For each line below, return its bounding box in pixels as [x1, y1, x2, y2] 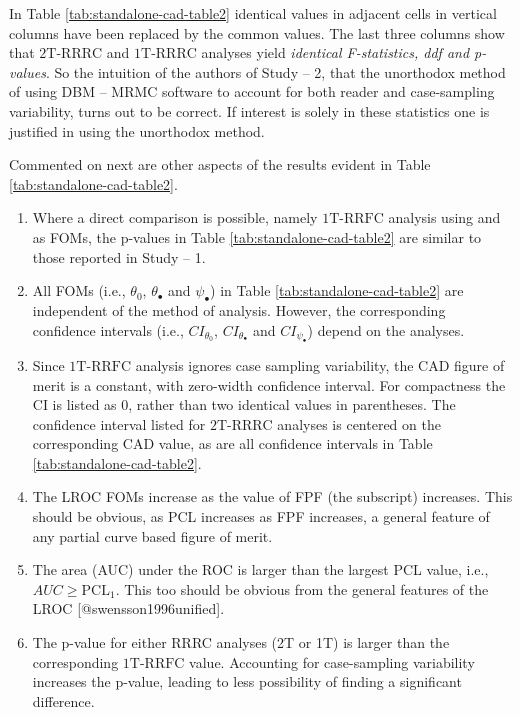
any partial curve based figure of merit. [32, 525, 273, 546]
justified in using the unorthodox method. [9, 120, 265, 141]
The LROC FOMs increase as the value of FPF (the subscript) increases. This [32, 486, 513, 507]
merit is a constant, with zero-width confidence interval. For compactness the [32, 374, 506, 395]
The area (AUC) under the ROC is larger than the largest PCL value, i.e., [32, 559, 489, 580]
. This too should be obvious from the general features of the [115, 578, 489, 599]
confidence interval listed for [32, 413, 206, 434]
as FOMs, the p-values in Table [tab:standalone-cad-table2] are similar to [32, 226, 482, 247]
